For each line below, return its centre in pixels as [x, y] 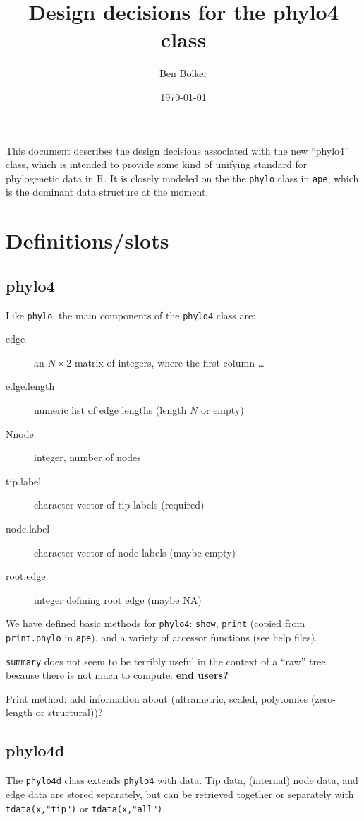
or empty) [222, 409]
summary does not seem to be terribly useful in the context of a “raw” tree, [167, 661]
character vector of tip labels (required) [119, 505]
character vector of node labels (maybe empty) [135, 552]
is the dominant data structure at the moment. [107, 192]
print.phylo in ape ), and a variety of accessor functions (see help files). [162, 637]
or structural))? [69, 712]
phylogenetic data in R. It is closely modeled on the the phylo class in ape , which [182, 178]
